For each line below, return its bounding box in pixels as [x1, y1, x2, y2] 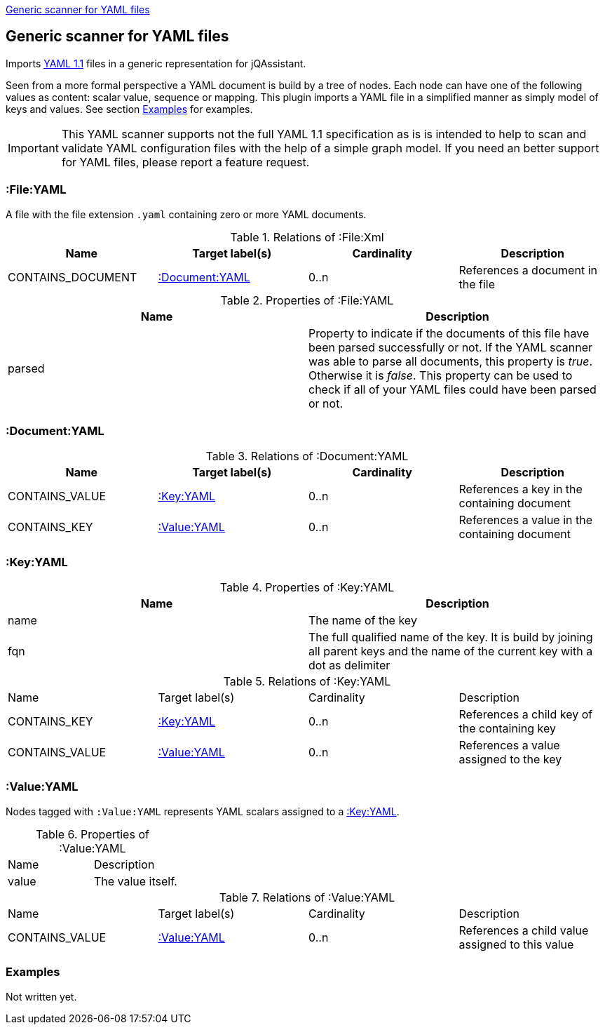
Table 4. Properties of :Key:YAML [219, 580, 395, 595]
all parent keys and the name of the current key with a [308, 644, 593, 659]
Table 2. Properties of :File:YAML [220, 293, 394, 307]
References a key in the [458, 482, 583, 497]
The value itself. [93, 874, 177, 888]
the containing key [458, 721, 556, 736]
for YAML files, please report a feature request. [61, 154, 310, 169]
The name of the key [308, 613, 417, 628]
